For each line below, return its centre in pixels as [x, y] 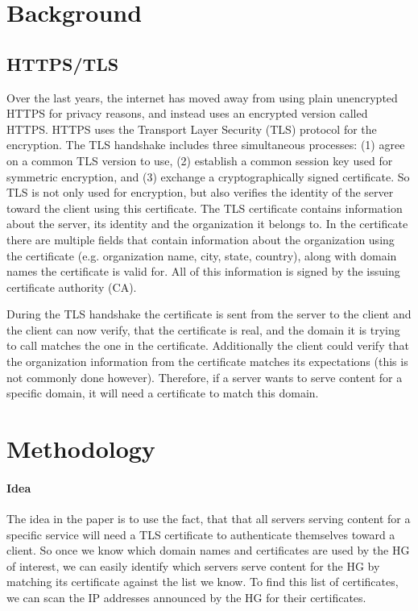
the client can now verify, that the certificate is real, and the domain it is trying [203, 329]
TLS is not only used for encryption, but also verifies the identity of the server [200, 192]
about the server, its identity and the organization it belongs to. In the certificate [207, 224]
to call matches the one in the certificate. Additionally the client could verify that [208, 345]
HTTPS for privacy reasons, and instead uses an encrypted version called [187, 113]
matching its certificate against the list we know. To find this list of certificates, [203, 582]
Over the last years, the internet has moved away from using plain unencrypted [202, 97]
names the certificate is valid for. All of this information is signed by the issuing [203, 271]
